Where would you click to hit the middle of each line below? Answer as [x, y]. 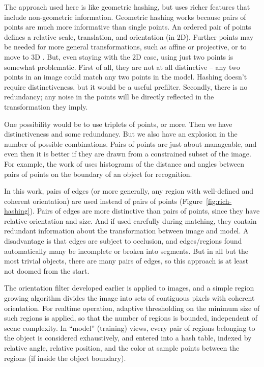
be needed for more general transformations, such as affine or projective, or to [125, 47]
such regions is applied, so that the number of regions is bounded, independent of [131, 318]
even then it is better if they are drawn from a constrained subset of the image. [128, 154]
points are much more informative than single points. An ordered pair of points [128, 27]
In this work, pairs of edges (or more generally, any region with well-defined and [129, 191]
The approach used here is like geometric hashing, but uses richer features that [127, 7]
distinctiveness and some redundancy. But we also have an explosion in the [121, 134]
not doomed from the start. [47, 270]
